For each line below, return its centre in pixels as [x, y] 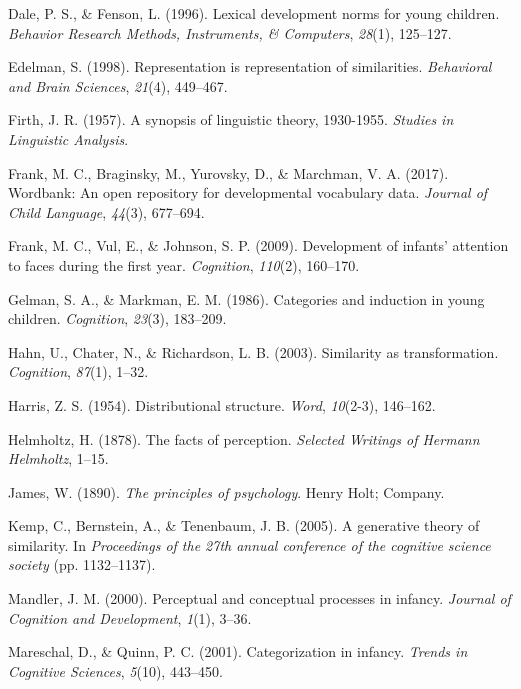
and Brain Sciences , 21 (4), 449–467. [118, 85]
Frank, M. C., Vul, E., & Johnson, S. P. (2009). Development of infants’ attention [258, 245]
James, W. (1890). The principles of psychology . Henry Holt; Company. [226, 491]
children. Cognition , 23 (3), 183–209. [117, 318]
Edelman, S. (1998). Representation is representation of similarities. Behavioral [250, 66]
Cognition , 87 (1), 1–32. [78, 371]
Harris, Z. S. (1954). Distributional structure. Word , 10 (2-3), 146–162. [222, 404]
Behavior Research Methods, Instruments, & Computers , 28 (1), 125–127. [230, 32]
